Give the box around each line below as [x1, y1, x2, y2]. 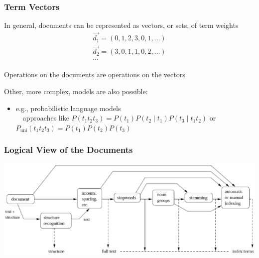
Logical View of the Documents [4, 143, 133, 156]
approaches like [22, 113, 69, 123]
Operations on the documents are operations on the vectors [4, 69, 185, 80]
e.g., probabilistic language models [15, 103, 121, 113]
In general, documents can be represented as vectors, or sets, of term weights [4, 20, 239, 30]
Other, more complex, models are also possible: [4, 86, 148, 96]
